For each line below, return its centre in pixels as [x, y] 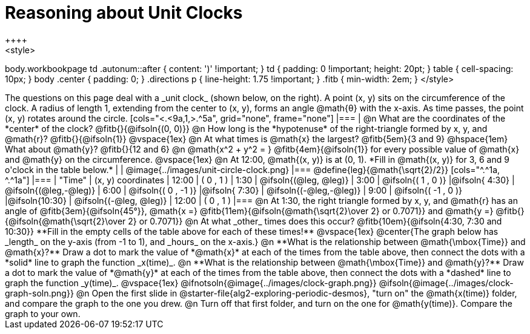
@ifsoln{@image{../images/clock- [446, 283]
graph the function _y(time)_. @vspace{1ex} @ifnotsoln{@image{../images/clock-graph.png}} [191, 283]
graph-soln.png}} [39, 293]
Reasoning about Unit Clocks [124, 13]
